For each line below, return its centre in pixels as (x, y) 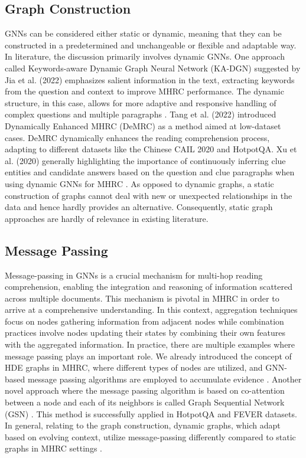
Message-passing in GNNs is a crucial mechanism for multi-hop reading (134, 275)
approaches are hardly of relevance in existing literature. (107, 218)
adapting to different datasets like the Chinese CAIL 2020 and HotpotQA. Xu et (151, 149)
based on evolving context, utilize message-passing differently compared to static (150, 436)
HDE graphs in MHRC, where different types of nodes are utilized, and (134, 367)
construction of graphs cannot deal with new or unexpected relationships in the (149, 195)
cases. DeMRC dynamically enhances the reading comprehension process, (137, 137)
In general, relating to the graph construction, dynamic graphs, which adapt (143, 425)
